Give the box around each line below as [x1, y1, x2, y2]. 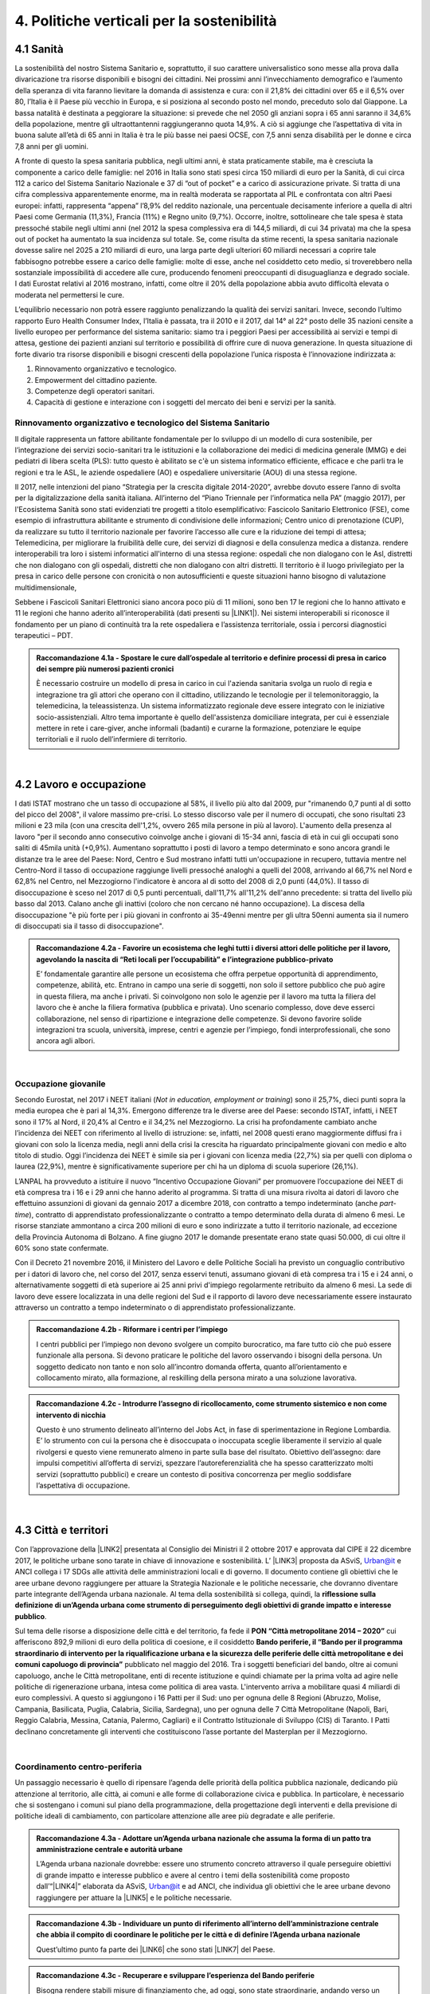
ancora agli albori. [36, 1036, 96, 1046]
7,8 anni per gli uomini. [14, 141, 89, 151]
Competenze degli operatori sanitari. [34, 387, 155, 396]
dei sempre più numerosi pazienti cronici [36, 664, 174, 673]
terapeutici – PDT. [14, 631, 73, 640]
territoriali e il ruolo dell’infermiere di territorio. [36, 735, 187, 744]
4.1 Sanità [14, 42, 64, 56]
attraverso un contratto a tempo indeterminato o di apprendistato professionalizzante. [14, 1302, 296, 1312]
